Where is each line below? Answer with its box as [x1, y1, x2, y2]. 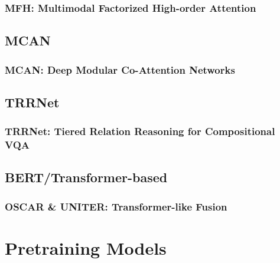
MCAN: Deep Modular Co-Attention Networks [5, 62, 235, 77]
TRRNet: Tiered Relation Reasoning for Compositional [5, 124, 275, 139]
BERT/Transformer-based [5, 168, 168, 186]
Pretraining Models [5, 235, 167, 259]
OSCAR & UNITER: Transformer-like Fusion [5, 199, 227, 213]
